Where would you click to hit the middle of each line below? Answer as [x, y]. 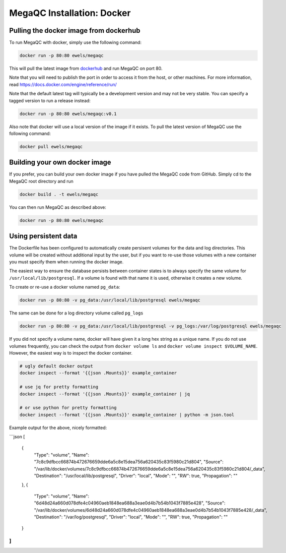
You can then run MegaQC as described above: [58, 207]
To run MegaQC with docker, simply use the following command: [75, 43]
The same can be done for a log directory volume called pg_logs [76, 313]
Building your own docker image [60, 162]
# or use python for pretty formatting [68, 408]
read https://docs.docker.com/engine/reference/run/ [63, 84]
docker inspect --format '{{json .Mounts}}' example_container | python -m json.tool [127, 415]
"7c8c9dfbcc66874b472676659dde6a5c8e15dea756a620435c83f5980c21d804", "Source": [129, 462]
